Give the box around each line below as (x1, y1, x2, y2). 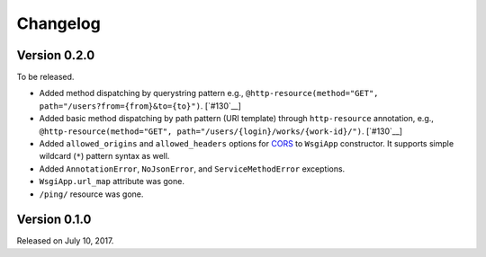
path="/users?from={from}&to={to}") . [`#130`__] (39, 100, 242, 111)
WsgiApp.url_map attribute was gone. (39, 176, 184, 187)
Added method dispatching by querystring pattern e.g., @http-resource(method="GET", (39, 88, 379, 99)
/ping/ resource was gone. (39, 189, 144, 199)
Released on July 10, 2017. (16, 235, 114, 246)
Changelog (16, 13, 101, 33)
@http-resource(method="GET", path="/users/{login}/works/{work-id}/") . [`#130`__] (39, 126, 403, 137)
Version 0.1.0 (16, 212, 92, 227)
